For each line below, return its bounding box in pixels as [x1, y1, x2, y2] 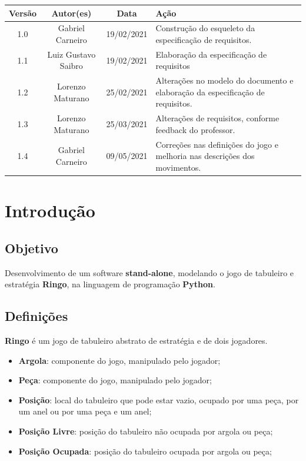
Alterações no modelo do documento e [155, 74, 294, 87]
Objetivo [5, 238, 58, 257]
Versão [9, 6, 37, 19]
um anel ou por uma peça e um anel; [18, 405, 152, 417]
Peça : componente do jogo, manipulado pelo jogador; [18, 374, 212, 386]
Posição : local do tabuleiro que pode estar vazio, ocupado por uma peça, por [18, 393, 299, 406]
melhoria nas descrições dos [155, 150, 255, 162]
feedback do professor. [155, 123, 235, 135]
